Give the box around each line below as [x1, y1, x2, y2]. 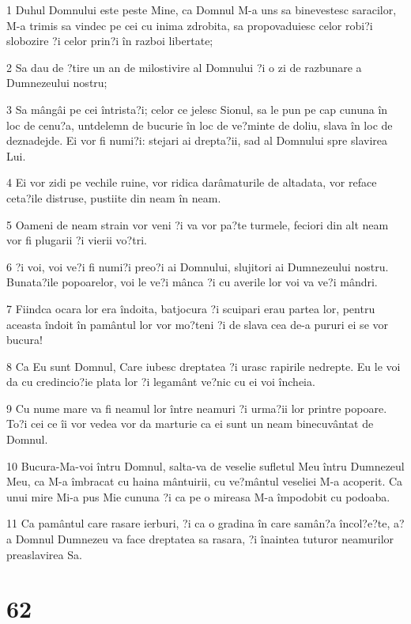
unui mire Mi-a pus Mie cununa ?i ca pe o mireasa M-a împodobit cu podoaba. [6, 488, 390, 505]
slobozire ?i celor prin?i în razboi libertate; [6, 32, 213, 49]
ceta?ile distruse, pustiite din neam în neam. [6, 189, 221, 206]
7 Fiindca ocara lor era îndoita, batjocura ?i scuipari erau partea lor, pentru [6, 300, 375, 316]
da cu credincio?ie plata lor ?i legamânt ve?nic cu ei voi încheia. [6, 373, 315, 390]
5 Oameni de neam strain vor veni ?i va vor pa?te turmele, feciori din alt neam [6, 216, 389, 233]
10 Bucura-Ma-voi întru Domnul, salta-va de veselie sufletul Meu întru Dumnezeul [6, 457, 405, 474]
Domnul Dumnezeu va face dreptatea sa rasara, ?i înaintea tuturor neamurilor [15, 531, 394, 547]
